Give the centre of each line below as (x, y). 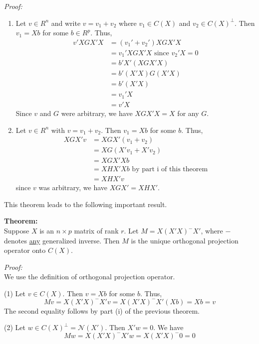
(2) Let (15, 327)
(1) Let (15, 293)
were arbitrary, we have (97, 113)
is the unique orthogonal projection (185, 240)
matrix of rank (96, 231)
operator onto (25, 250)
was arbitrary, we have (73, 187)
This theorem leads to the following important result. (86, 204)
